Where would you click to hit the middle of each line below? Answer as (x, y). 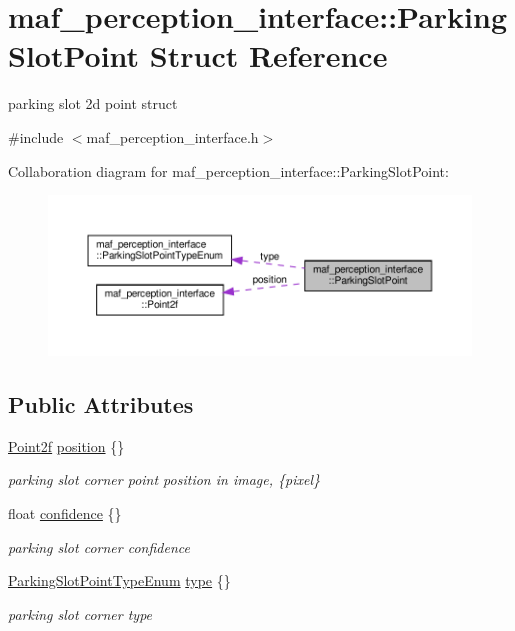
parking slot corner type (80, 613)
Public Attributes (101, 404)
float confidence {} (65, 513)
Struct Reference (268, 55)
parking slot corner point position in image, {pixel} (164, 479)
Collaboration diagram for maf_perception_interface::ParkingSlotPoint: (228, 170)
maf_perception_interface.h (172, 136)
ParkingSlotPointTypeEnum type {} (119, 580)
